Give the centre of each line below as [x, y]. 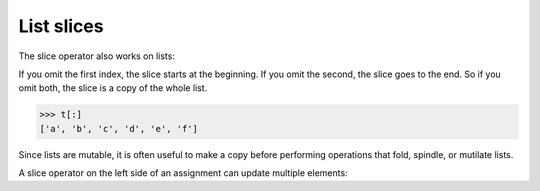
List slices [61, 26]
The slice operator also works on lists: [96, 56]
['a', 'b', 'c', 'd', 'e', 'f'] [119, 128]
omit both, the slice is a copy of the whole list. [113, 88]
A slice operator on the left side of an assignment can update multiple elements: [183, 173]
